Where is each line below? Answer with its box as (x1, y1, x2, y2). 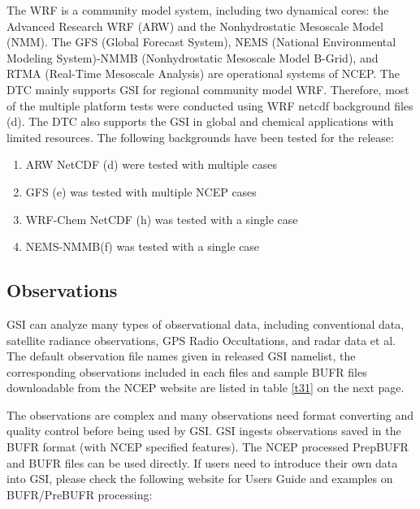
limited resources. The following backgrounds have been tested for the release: (6, 128, 394, 145)
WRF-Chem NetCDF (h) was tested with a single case (25, 210, 298, 227)
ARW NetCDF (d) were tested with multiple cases (25, 156, 277, 173)
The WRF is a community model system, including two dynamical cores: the (6, 2, 389, 18)
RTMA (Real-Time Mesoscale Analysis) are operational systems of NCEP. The (6, 65, 400, 82)
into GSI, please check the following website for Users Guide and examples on (6, 470, 393, 487)
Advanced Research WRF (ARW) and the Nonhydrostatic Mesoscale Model (6, 17, 383, 34)
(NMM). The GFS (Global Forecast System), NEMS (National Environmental (6, 33, 396, 50)
